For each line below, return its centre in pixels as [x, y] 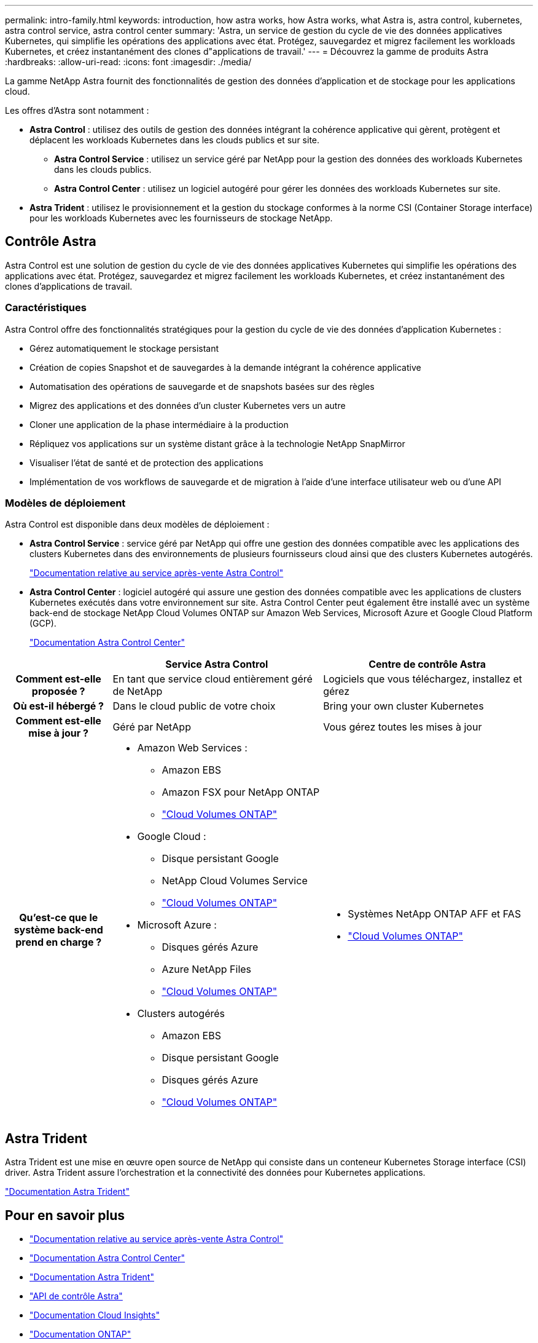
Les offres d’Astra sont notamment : [77, 110]
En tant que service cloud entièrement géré [212, 679]
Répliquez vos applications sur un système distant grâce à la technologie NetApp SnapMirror [217, 443]
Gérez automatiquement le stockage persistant [124, 348]
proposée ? [58, 691]
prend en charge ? [59, 942]
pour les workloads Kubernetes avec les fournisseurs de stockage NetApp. [181, 218]
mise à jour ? [59, 733]
